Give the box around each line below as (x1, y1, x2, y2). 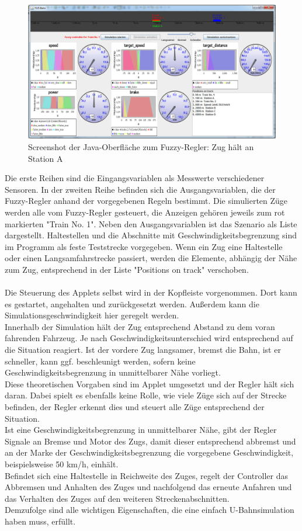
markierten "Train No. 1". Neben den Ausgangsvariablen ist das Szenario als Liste (5, 217, 297, 230)
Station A (28, 152, 63, 164)
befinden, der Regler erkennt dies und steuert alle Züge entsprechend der (5, 401, 265, 413)
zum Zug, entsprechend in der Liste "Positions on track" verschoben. (5, 263, 249, 275)
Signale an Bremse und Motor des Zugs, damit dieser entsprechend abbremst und (5, 435, 296, 447)
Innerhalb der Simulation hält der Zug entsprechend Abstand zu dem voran (5, 320, 275, 332)
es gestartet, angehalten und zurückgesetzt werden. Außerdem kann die (5, 297, 259, 310)
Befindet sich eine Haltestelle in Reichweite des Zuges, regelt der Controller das (5, 469, 289, 481)
